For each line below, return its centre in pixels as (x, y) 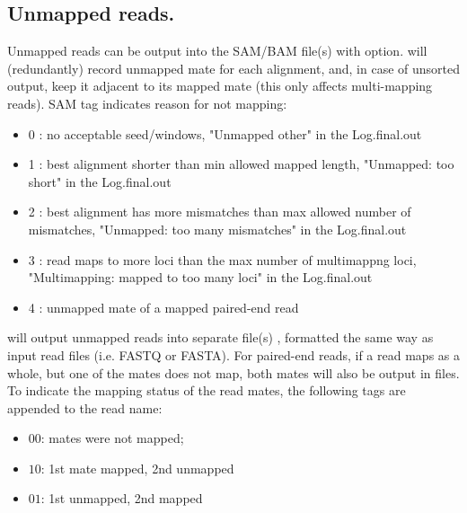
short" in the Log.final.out (100, 181)
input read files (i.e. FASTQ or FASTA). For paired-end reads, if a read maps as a (233, 354)
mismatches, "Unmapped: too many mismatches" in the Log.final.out (217, 229)
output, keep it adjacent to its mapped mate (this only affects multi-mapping (220, 86)
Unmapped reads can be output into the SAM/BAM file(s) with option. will (217, 51)
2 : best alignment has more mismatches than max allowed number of (220, 212)
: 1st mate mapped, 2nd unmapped (137, 468)
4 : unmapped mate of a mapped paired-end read (163, 307)
